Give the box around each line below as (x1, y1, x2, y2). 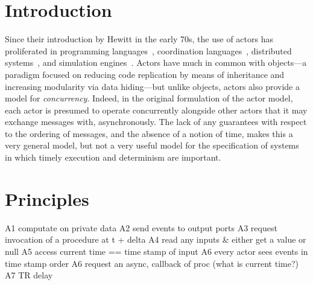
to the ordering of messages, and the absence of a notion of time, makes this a (5, 127, 293, 139)
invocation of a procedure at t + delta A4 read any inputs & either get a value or (5, 233, 306, 246)
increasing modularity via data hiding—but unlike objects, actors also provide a (5, 80, 300, 92)
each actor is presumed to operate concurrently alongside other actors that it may (5, 103, 308, 116)
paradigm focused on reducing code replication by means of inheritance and (5, 68, 285, 80)
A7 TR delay (5, 269, 53, 281)
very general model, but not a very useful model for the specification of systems (5, 139, 299, 152)
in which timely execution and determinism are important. (5, 151, 221, 164)
